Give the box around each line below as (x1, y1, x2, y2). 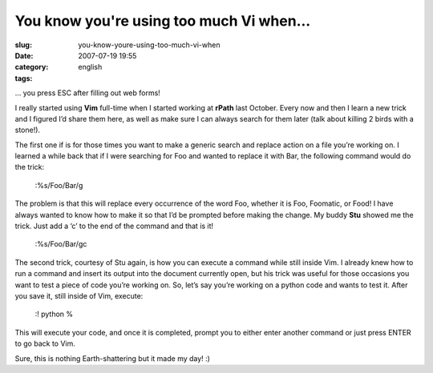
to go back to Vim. (14, 339, 76, 348)
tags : (14, 73, 33, 83)
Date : (14, 50, 34, 60)
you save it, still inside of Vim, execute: (14, 291, 144, 300)
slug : (14, 40, 32, 50)
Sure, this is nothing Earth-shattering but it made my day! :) (14, 353, 210, 363)
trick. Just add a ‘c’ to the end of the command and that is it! (14, 221, 214, 231)
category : (14, 62, 49, 72)
